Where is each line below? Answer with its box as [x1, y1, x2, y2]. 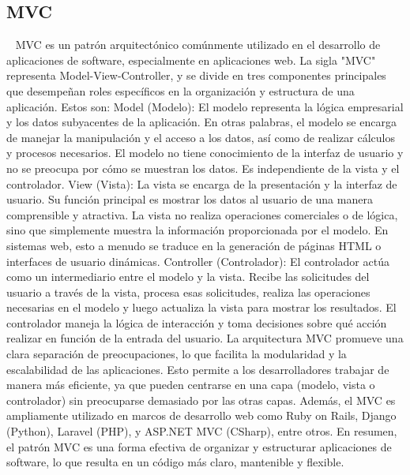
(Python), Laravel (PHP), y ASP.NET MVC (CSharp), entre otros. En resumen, [6, 423, 397, 439]
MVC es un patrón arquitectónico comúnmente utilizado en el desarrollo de [15, 36, 381, 53]
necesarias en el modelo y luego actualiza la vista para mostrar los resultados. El [6, 299, 397, 316]
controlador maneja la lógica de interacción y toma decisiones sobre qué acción [6, 314, 387, 331]
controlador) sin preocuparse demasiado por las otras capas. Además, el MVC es [6, 391, 396, 408]
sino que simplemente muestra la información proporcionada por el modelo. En [6, 222, 389, 238]
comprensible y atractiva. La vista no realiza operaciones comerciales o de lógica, [6, 206, 398, 223]
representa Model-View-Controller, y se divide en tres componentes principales [6, 67, 386, 84]
